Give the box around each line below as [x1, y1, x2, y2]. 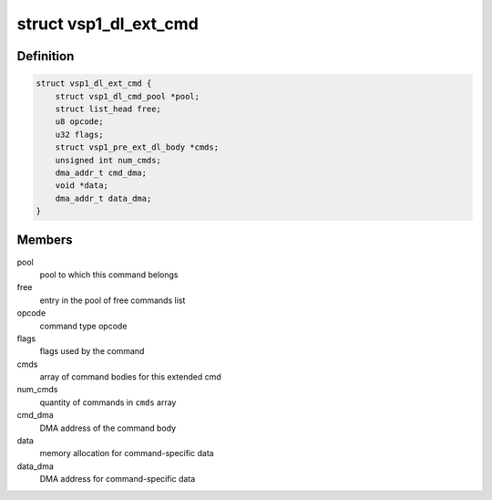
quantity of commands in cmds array [39, 397, 177, 408]
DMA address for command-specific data [39, 474, 196, 484]
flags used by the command [39, 346, 145, 357]
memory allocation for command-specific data [39, 448, 214, 459]
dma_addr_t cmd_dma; [55, 167, 148, 178]
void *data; [55, 181, 109, 191]
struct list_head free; [55, 103, 161, 114]
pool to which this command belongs [39, 269, 179, 280]
